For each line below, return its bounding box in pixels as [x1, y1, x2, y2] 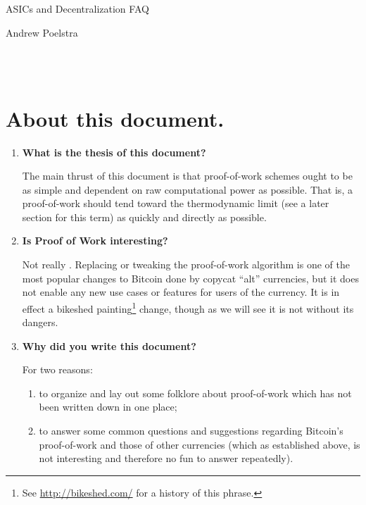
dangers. [22, 315, 58, 330]
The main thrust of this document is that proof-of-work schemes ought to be [22, 168, 353, 183]
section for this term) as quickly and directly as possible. [22, 209, 267, 224]
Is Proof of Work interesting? [22, 233, 168, 248]
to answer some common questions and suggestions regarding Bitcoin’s [39, 423, 343, 438]
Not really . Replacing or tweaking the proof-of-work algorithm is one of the [22, 257, 350, 272]
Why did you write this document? [22, 338, 196, 353]
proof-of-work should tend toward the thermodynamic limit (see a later [22, 196, 329, 211]
